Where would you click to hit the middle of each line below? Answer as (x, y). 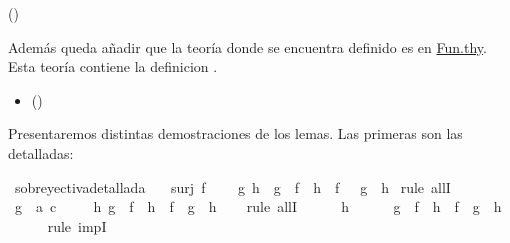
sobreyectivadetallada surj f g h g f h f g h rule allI (232, 186)
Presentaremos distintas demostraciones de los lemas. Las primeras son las (235, 133)
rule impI (77, 225)
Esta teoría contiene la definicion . (113, 66)
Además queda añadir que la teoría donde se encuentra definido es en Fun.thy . (247, 46)
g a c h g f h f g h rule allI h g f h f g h (258, 206)
